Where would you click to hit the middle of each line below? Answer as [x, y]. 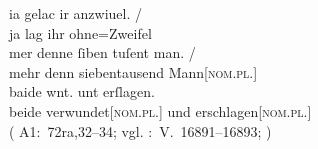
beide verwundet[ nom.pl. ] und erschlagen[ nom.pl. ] [160, 110]
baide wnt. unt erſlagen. [82, 91]
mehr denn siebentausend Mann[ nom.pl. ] [133, 71]
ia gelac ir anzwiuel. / [76, 13]
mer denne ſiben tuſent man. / [102, 52]
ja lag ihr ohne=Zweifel [80, 32]
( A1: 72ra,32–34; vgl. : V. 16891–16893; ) [140, 130]
